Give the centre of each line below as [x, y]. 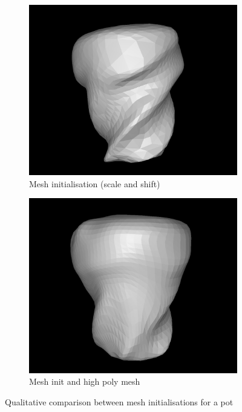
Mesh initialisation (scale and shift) [95, 183]
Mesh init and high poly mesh [85, 381]
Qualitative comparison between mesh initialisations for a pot [119, 401]
